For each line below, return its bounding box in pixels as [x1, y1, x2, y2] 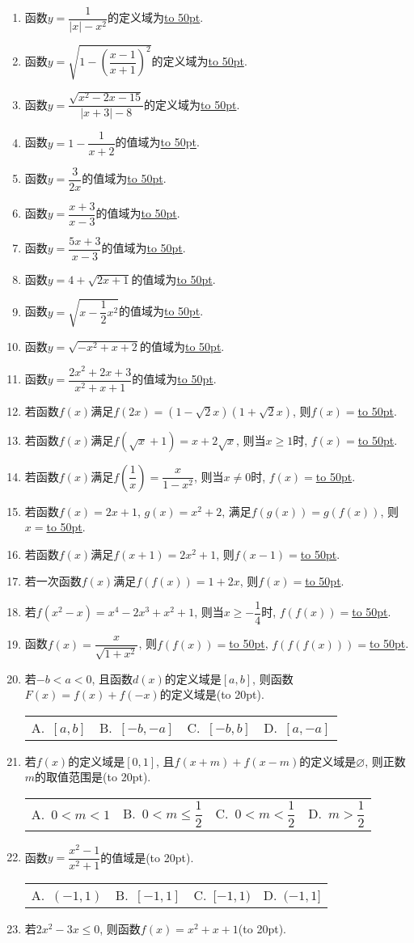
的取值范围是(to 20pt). [35, 768, 151, 785]
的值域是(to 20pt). [100, 848, 194, 865]
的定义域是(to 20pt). [159, 686, 264, 703]
